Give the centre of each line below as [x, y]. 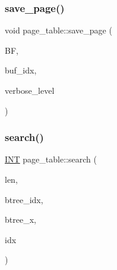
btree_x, [20, 220]
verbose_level [30, 90]
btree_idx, [24, 199]
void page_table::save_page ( [58, 30]
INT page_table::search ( [51, 159]
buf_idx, [21, 70]
